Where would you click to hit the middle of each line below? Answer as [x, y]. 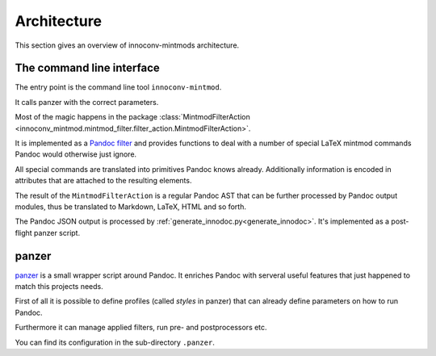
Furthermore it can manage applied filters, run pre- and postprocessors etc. [141, 328]
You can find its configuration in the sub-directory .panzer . [115, 342]
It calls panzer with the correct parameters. [87, 102]
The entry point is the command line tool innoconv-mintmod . [118, 87]
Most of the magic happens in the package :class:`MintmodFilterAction [132, 117]
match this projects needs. [59, 287]
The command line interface [88, 68]
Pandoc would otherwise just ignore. [76, 154]
